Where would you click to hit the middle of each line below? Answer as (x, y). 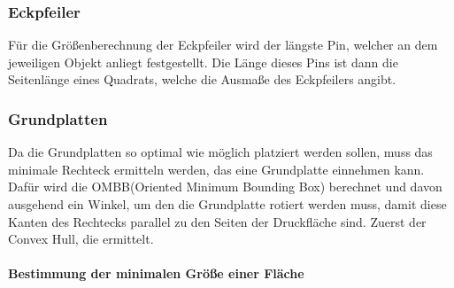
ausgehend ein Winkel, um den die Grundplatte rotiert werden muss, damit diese (227, 204)
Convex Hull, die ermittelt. (81, 239)
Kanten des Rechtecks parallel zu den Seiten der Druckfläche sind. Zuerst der (217, 221)
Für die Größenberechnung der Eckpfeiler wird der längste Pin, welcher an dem (223, 45)
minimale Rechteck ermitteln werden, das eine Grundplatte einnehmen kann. (216, 169)
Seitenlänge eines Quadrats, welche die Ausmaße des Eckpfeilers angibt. (202, 79)
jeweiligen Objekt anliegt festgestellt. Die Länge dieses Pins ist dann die (203, 62)
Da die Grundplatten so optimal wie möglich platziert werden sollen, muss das (220, 152)
